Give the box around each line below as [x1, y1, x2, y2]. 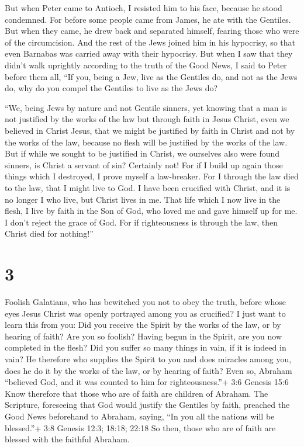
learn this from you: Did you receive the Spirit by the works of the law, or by [5, 318, 281, 331]
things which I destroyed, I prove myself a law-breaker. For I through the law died [5, 170, 299, 182]
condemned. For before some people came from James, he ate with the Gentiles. [5, 13, 291, 25]
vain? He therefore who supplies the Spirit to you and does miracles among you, [5, 352, 292, 365]
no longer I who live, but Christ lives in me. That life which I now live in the [5, 193, 281, 205]
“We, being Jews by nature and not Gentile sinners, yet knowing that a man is [5, 101, 287, 113]
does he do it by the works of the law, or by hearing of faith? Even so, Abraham [5, 364, 292, 376]
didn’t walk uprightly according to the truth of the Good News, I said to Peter [5, 58, 287, 71]
